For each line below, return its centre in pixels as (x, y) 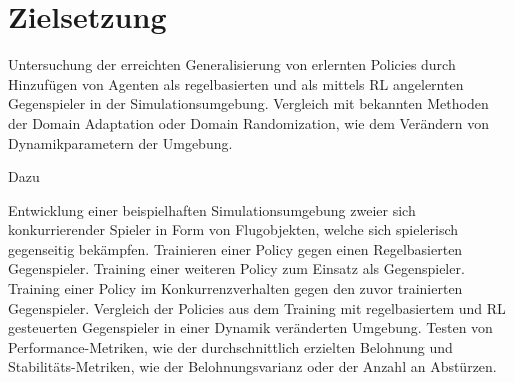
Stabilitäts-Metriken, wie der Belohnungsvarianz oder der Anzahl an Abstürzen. (252, 366)
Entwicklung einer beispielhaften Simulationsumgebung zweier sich (212, 209)
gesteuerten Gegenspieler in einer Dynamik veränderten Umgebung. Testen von (250, 327)
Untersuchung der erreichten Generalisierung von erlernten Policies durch (232, 64)
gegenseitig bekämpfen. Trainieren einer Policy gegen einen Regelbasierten (235, 248)
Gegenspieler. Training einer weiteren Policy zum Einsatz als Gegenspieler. (236, 268)
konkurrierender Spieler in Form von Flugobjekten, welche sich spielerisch (233, 229)
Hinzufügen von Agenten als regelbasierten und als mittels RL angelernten (236, 83)
